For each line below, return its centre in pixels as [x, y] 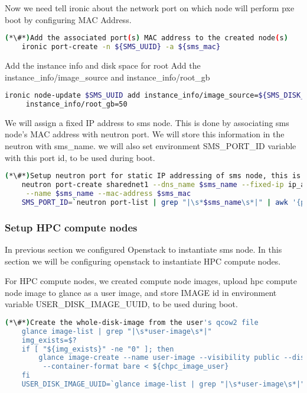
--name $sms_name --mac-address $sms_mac [108, 194]
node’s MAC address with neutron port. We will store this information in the [145, 134]
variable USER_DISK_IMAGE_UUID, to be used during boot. [121, 304]
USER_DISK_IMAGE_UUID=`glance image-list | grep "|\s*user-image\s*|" [163, 384]
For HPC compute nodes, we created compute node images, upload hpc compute [151, 281]
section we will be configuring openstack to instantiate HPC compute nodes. [143, 261]
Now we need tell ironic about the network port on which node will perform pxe [150, 8]
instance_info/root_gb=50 [76, 104]
